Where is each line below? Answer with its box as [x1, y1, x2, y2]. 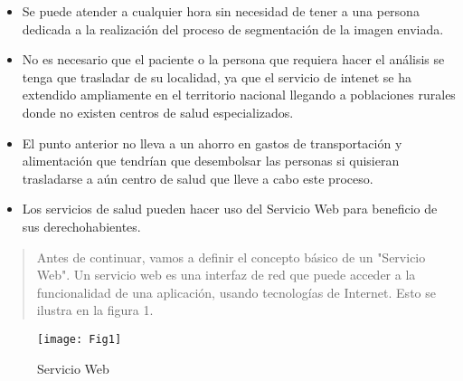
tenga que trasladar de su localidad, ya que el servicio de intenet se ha [22, 67, 411, 86]
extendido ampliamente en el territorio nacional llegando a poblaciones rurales [22, 85, 456, 104]
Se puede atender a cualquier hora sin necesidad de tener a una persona [22, 2, 420, 20]
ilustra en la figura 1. [36, 300, 154, 319]
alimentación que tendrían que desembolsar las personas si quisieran [22, 151, 400, 170]
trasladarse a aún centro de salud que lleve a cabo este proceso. [22, 168, 373, 187]
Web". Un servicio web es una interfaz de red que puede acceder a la [36, 265, 416, 284]
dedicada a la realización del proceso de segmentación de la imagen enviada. [22, 19, 444, 38]
